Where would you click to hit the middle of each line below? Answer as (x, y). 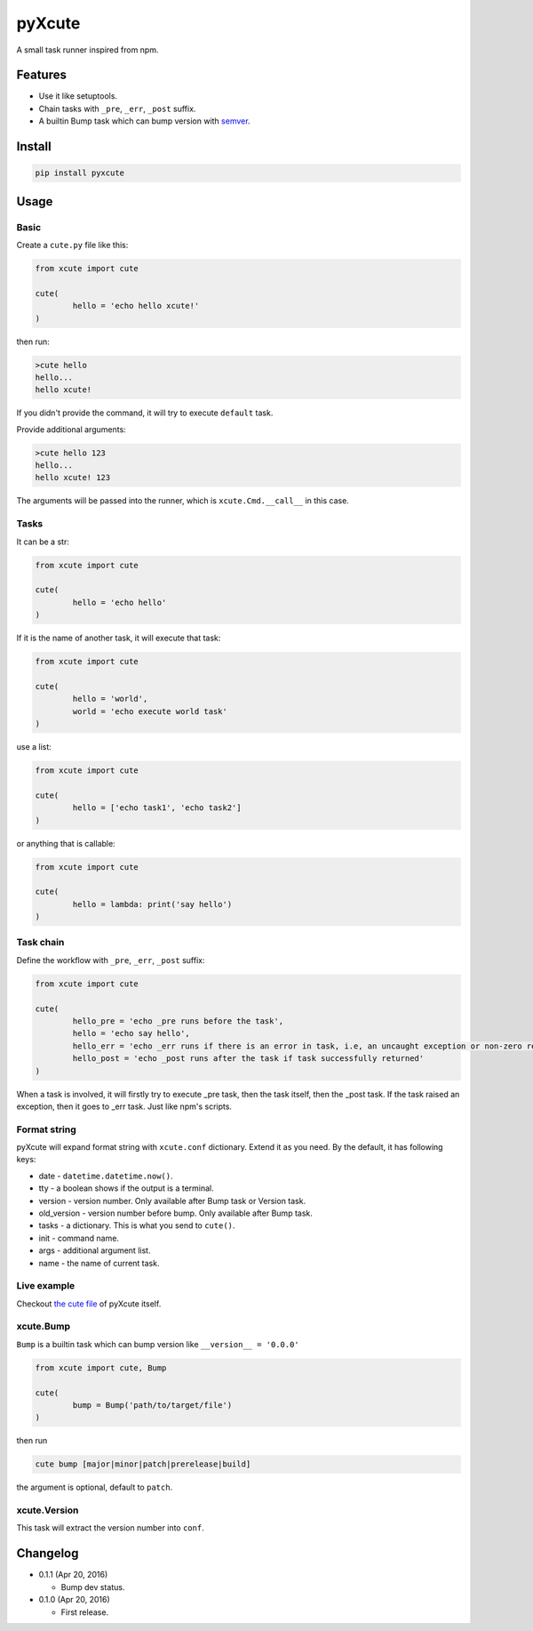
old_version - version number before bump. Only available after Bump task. (175, 1213)
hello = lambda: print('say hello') (152, 904)
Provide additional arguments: (71, 429)
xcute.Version (48, 1510)
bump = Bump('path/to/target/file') (152, 1405)
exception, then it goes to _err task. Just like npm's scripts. (124, 1106)
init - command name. (79, 1238)
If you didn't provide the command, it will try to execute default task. (145, 413)
